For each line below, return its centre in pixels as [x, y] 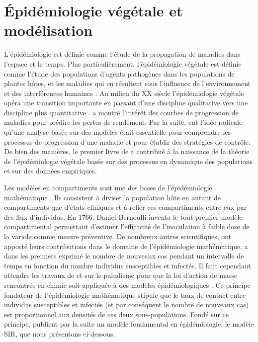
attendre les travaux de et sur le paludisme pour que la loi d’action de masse [121, 275]
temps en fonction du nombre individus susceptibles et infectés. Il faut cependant [128, 265]
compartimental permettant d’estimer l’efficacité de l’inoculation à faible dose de [127, 226]
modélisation [48, 30]
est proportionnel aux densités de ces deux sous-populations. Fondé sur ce [117, 314]
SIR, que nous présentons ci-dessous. [60, 333]
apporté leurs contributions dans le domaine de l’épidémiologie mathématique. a [126, 246]
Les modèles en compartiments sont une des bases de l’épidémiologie [108, 188]
